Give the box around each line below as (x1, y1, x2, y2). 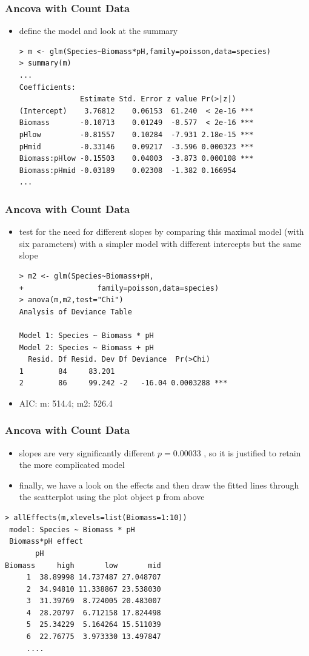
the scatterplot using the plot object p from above (19, 490, 205, 503)
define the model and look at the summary (19, 24, 178, 37)
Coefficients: (19, 83, 76, 92)
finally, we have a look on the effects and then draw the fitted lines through (19, 478, 299, 491)
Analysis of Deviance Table (19, 307, 132, 316)
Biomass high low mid (5, 561, 161, 570)
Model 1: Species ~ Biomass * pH (19, 331, 154, 340)
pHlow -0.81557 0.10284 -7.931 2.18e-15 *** (19, 130, 254, 139)
